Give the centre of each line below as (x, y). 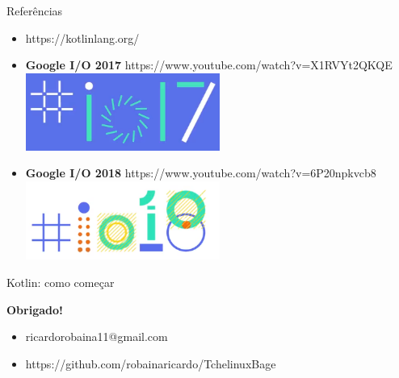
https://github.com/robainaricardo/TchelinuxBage (151, 363)
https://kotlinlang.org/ (82, 37)
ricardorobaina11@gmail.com (97, 336)
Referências (35, 10)
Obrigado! (35, 309)
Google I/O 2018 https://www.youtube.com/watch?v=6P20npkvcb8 (201, 173)
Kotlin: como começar (61, 282)
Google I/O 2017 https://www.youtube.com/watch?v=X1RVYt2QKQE (209, 65)
